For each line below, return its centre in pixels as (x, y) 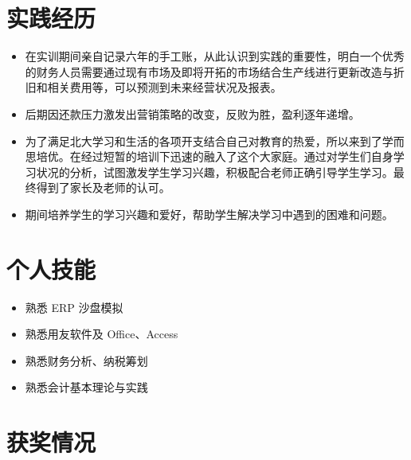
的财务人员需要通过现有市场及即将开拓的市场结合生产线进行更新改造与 (209, 71)
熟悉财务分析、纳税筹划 (86, 360)
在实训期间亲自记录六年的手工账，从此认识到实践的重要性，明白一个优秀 (215, 56)
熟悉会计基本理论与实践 (86, 387)
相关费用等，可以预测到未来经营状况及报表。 (164, 87)
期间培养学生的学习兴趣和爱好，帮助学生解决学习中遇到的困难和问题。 (209, 214)
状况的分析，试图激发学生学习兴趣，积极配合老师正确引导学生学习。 (215, 172)
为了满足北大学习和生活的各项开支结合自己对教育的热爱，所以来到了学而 (215, 140)
